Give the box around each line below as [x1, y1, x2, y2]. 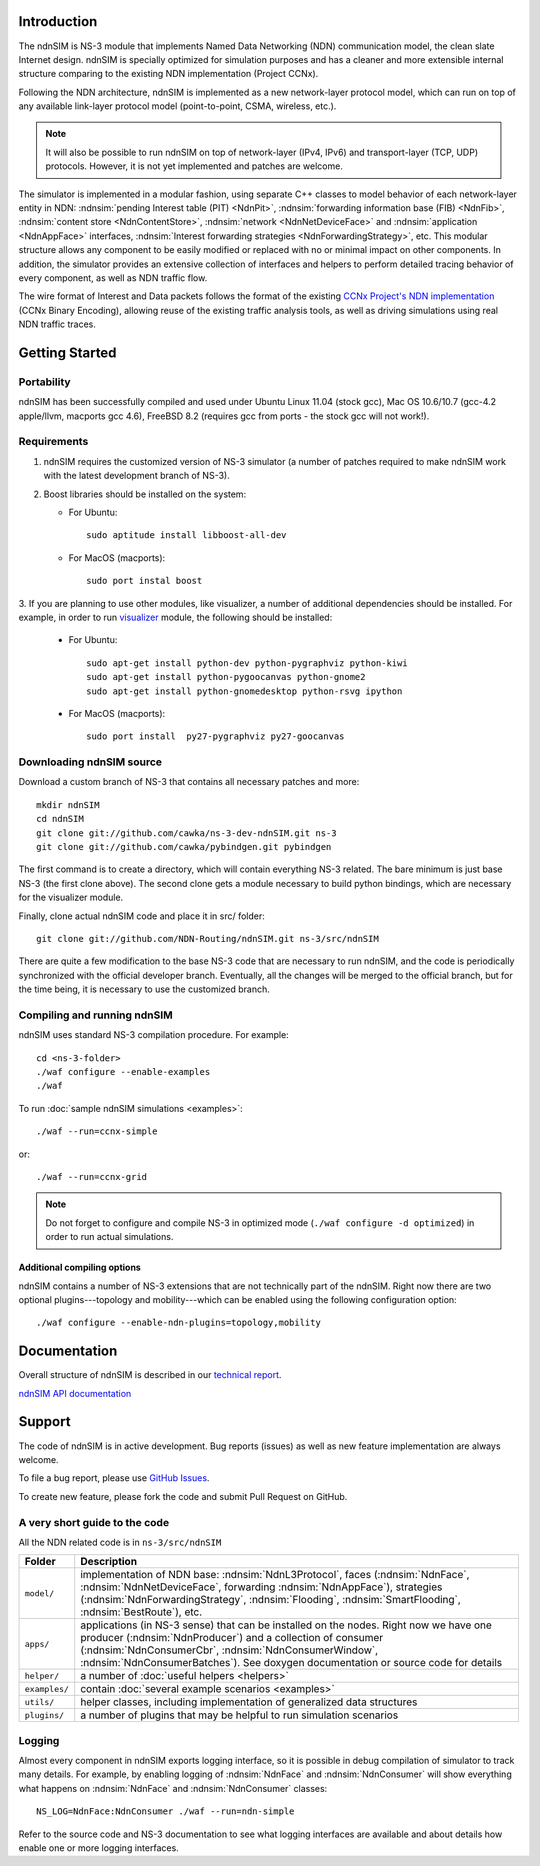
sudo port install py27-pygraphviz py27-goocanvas [86, 731, 345, 742]
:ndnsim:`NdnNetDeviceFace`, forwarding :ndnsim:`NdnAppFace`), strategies [80, 1580, 443, 1594]
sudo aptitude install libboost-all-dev [86, 530, 287, 541]
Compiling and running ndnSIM [18, 1008, 174, 1022]
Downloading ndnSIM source [18, 755, 163, 769]
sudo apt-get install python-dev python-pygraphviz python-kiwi [86, 657, 409, 669]
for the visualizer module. [18, 891, 124, 904]
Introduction [18, 13, 98, 30]
